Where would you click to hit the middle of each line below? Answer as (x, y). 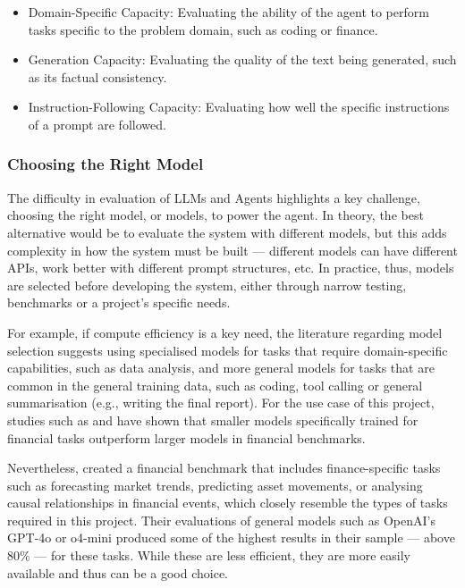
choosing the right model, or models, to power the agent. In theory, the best (216, 215)
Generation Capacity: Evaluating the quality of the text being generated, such (242, 59)
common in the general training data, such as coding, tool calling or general (215, 385)
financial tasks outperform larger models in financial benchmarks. (186, 437)
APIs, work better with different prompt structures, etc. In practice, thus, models (231, 268)
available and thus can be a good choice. (118, 572)
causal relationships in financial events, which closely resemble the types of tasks (228, 503)
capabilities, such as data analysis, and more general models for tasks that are (221, 368)
